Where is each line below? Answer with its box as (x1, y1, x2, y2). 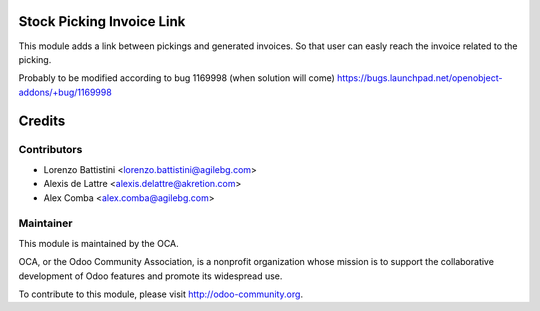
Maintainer (18, 216, 73, 230)
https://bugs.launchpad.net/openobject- (336, 72, 503, 84)
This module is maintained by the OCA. (18, 237, 179, 249)
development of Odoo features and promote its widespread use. (18, 270, 283, 282)
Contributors (18, 143, 83, 157)
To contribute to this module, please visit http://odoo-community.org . (18, 288, 304, 300)
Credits (18, 112, 66, 129)
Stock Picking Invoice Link (18, 13, 186, 30)
